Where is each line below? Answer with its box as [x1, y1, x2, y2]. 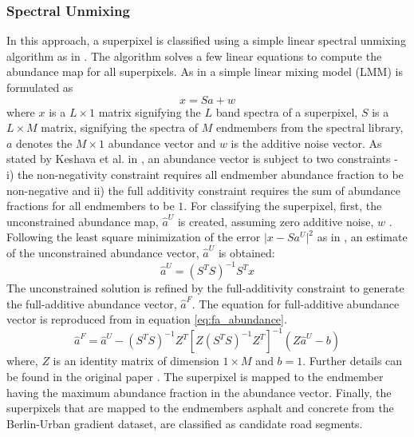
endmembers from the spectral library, [215, 119, 404, 136]
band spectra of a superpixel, [215, 103, 358, 120]
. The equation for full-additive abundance [191, 295, 400, 312]
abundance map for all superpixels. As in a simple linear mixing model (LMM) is [6, 63, 403, 80]
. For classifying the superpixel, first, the [183, 197, 382, 214]
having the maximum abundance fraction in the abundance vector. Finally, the [6, 383, 392, 400]
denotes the [16, 134, 73, 151]
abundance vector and [108, 134, 216, 151]
